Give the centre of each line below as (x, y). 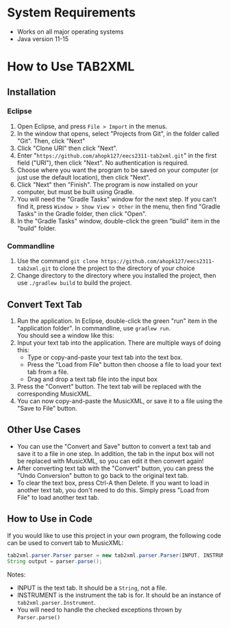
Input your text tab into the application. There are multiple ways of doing (119, 342)
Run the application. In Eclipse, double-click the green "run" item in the (117, 321)
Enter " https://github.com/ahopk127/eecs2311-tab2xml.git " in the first (117, 155)
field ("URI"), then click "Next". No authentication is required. (103, 162)
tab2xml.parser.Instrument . (56, 603)
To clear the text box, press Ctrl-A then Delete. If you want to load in (113, 483)
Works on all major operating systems (71, 32)
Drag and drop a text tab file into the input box (92, 379)
